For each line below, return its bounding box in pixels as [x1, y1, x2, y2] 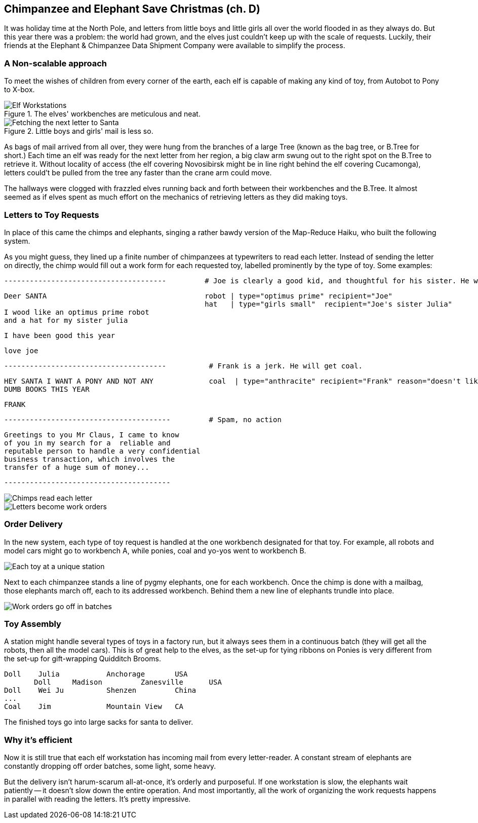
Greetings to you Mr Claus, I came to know [4, 430, 179, 439]
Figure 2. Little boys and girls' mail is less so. [4, 127, 153, 136]
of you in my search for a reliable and [4, 438, 171, 447]
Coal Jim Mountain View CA [4, 702, 184, 711]
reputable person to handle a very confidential [4, 446, 201, 455]
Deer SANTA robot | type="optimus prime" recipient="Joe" [4, 291, 393, 300]
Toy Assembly [4, 619, 61, 629]
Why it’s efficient [4, 734, 72, 745]
